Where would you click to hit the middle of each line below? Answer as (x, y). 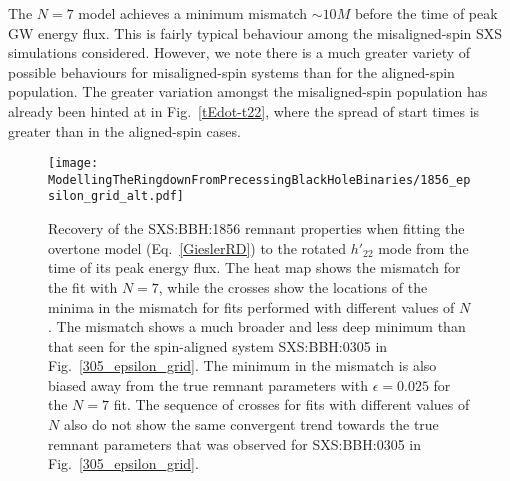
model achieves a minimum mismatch (193, 13)
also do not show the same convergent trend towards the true (251, 424)
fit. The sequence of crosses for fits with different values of (291, 404)
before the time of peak (426, 13)
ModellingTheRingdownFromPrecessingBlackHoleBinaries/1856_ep (259, 179)
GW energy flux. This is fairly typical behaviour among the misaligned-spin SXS (255, 32)
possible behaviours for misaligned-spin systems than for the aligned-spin (231, 71)
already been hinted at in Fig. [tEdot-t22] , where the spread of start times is (244, 110)
